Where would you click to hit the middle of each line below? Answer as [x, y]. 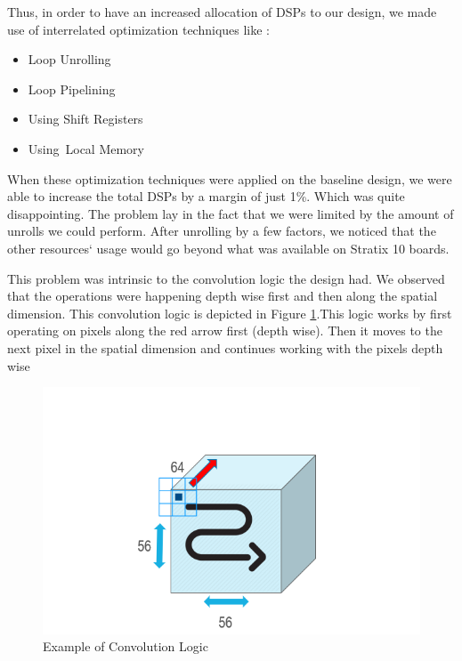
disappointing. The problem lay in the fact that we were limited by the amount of [231, 213]
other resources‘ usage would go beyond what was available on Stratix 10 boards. [228, 248]
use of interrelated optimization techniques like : [139, 29]
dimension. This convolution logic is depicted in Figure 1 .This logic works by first [230, 313]
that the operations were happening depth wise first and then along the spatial [223, 296]
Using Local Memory [86, 148]
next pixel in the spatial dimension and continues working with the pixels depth [225, 347]
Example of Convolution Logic [126, 646]
